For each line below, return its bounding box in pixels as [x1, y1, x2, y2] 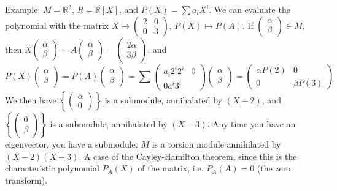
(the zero [257, 162, 291, 174]
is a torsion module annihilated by [152, 138, 281, 151]
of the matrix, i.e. [138, 162, 204, 174]
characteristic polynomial [5, 162, 99, 174]
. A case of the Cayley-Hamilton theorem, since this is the [79, 149, 297, 162]
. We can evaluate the [209, 3, 290, 15]
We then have [5, 94, 56, 107]
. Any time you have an [207, 118, 296, 130]
